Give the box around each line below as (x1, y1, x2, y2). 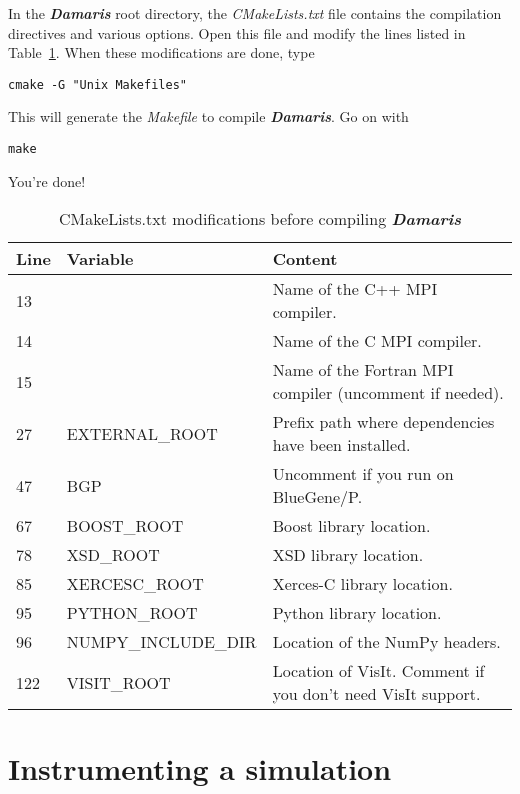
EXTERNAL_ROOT (66, 421, 218, 445)
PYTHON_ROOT (66, 601, 198, 625)
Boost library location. (272, 514, 431, 538)
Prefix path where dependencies (272, 410, 495, 434)
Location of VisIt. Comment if (272, 659, 485, 683)
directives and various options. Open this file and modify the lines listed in (8, 22, 466, 43)
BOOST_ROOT (66, 514, 184, 538)
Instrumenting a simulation (8, 748, 392, 789)
